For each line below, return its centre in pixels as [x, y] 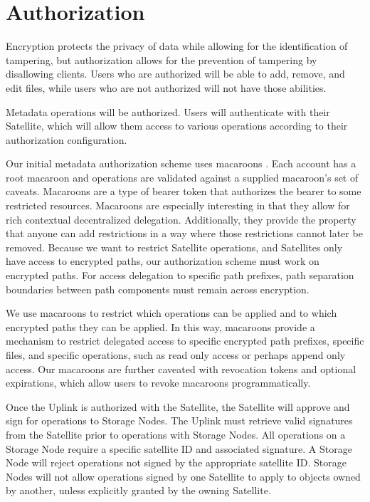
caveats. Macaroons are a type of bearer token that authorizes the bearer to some [184, 191]
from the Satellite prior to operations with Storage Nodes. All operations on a [176, 434]
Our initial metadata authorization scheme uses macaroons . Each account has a [181, 163]
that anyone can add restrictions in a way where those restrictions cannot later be [184, 233]
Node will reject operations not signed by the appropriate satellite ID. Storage [176, 462]
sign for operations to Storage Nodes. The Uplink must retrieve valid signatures [179, 420]
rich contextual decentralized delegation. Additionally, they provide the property [181, 219]
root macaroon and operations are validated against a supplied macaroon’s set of [182, 177]
